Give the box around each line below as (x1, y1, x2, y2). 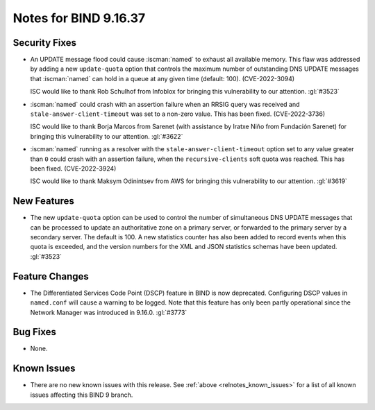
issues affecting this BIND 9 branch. (30, 391, 133, 399)
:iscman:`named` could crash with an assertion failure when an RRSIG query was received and (30, 100, 300, 108)
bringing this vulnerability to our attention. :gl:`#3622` (30, 132, 183, 140)
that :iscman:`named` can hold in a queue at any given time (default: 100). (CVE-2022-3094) (30, 74, 295, 83)
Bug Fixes (12, 326, 57, 338)
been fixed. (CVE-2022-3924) (30, 164, 117, 173)
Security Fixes (12, 37, 76, 49)
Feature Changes (12, 271, 90, 282)
